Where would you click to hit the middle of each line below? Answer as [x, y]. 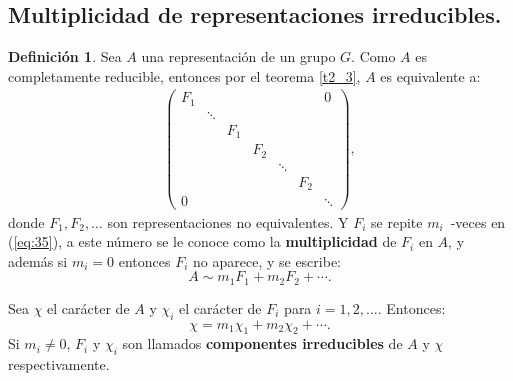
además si [38, 260]
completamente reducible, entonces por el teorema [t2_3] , [184, 75]
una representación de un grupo [238, 56]
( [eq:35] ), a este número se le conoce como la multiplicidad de [202, 241]
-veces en [478, 221]
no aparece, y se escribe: [267, 260]
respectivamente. [59, 364]
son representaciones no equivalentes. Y [228, 221]
